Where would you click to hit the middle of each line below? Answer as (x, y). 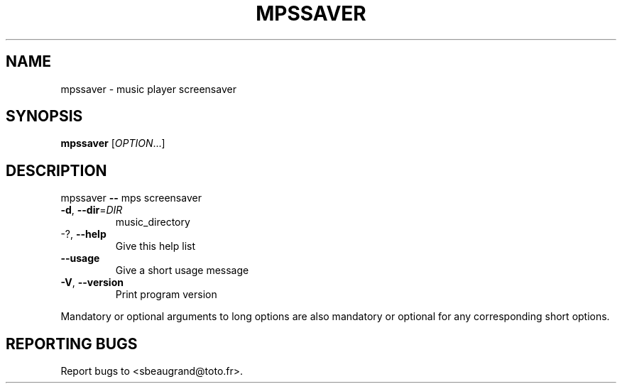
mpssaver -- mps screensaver (131, 198)
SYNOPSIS (44, 116)
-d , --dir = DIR (92, 210)
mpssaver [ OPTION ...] (113, 143)
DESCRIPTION (56, 170)
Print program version (166, 295)
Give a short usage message (182, 270)
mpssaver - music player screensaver (148, 89)
